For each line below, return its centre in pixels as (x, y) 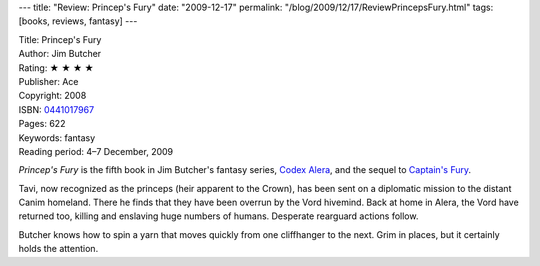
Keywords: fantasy (57, 137)
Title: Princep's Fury (60, 39)
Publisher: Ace (48, 81)
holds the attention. (58, 249)
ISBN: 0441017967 (56, 109)
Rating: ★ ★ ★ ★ (56, 67)
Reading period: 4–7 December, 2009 (96, 151)
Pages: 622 (42, 124)
